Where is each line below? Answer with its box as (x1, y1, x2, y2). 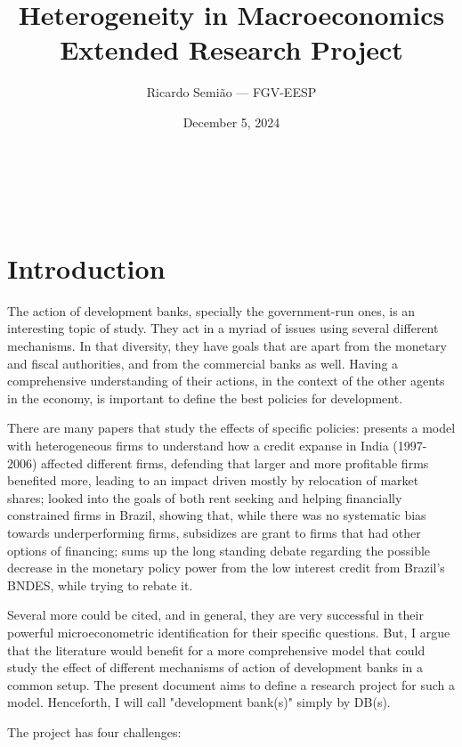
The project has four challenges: (7, 722, 182, 741)
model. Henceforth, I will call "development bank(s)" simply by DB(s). (7, 693, 391, 711)
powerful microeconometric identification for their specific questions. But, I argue (7, 622, 450, 641)
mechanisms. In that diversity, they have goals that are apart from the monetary (7, 337, 447, 354)
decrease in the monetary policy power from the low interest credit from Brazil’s (7, 558, 445, 577)
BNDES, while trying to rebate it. (7, 575, 193, 594)
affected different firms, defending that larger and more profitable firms (41, 453, 429, 472)
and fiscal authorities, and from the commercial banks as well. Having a (7, 353, 399, 372)
